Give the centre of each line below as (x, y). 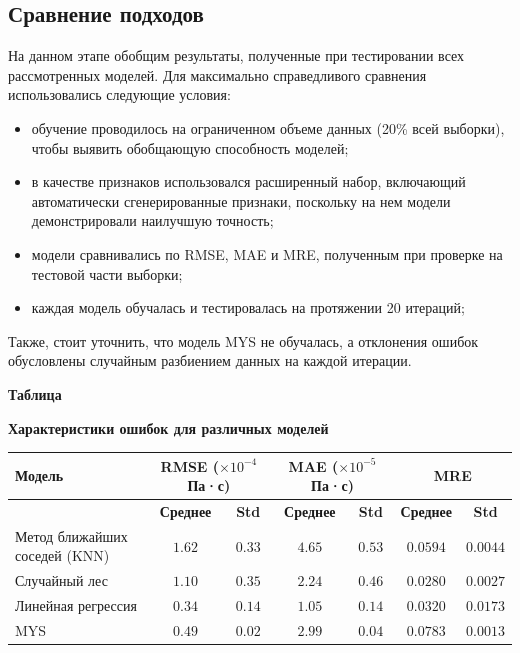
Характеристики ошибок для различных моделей (168, 427)
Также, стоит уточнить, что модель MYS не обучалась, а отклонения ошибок (243, 340)
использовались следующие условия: (119, 94)
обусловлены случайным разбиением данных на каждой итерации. (210, 360)
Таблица (35, 393)
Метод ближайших (71, 535)
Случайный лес (61, 580)
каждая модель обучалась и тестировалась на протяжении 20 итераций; (248, 307)
